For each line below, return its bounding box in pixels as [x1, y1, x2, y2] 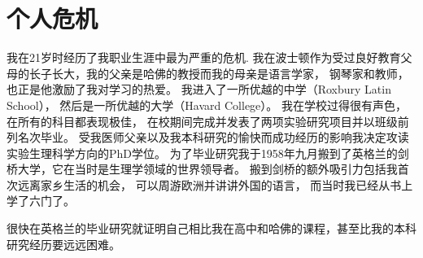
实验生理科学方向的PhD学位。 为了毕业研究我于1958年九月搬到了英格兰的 [7, 144, 398, 161]
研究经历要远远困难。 [7, 235, 120, 252]
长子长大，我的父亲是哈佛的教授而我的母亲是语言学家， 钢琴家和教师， [28, 64, 409, 81]
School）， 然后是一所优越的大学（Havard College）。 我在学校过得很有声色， [7, 96, 407, 113]
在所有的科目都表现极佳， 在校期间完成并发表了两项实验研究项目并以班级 [7, 112, 398, 129]
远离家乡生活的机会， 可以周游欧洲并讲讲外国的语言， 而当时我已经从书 [17, 176, 402, 193]
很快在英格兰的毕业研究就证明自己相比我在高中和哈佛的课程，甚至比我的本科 [7, 220, 416, 237]
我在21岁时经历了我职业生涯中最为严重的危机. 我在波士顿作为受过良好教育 [7, 49, 401, 66]
